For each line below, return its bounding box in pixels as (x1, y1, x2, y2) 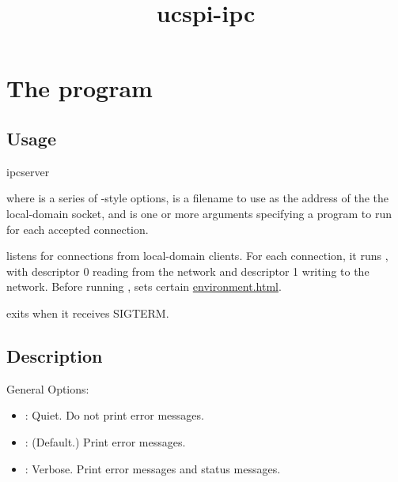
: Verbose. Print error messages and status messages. (25, 460, 281, 476)
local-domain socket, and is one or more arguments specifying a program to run (6, 205, 392, 221)
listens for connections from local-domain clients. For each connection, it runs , (6, 247, 389, 264)
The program (6, 72, 153, 104)
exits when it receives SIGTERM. (6, 304, 169, 321)
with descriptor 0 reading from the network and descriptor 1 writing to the (6, 262, 370, 279)
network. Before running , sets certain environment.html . (6, 278, 282, 295)
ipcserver (6, 163, 50, 179)
